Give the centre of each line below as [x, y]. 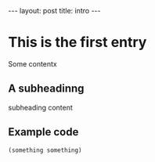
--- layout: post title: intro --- [54, 11]
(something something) [45, 150]
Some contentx [32, 63]
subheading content [40, 107]
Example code [43, 132]
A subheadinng [46, 89]
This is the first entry [77, 43]
